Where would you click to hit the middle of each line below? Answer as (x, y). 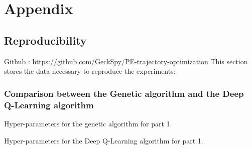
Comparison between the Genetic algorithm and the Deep (124, 93)
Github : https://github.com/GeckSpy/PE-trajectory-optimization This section (126, 61)
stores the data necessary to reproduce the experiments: (90, 71)
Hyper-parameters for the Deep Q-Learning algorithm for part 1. (104, 140)
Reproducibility (45, 40)
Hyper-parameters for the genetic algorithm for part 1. (88, 123)
